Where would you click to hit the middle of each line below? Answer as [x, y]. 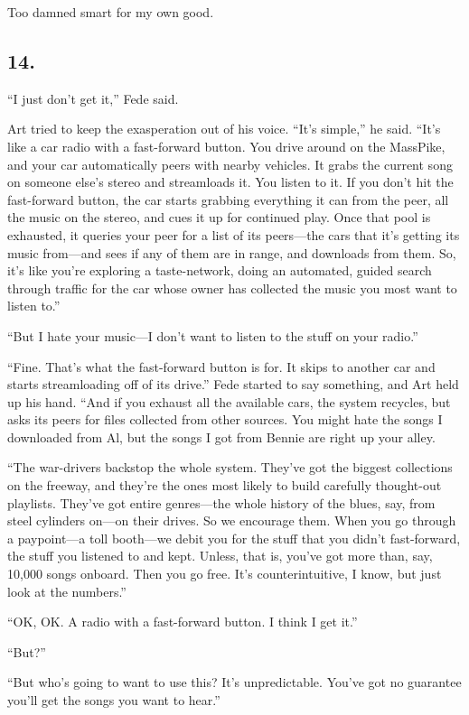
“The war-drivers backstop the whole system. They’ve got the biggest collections [230, 467]
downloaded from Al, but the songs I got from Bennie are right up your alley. [221, 436]
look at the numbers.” [67, 591]
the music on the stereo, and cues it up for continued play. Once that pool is [219, 217]
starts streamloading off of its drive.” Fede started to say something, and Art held [233, 384]
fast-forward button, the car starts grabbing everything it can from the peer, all [228, 199]
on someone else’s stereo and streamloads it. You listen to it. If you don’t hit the [230, 182]
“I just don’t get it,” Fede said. [93, 98]
